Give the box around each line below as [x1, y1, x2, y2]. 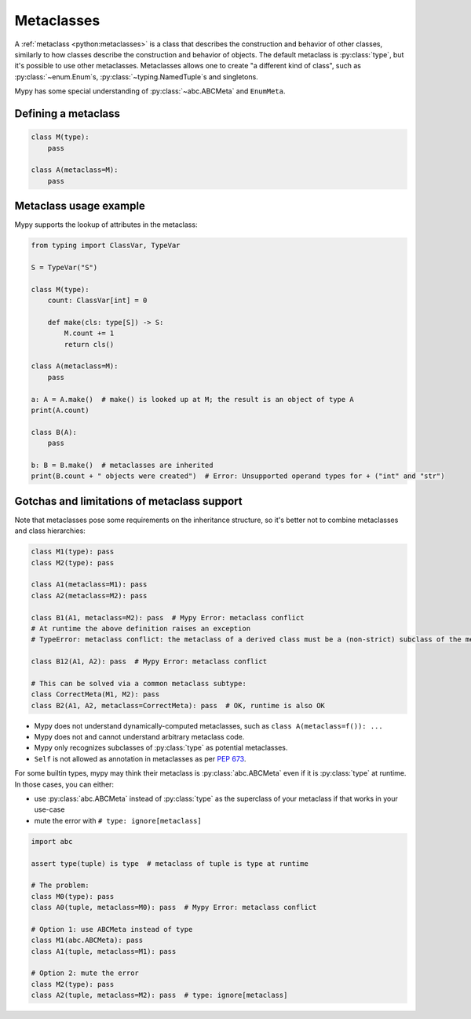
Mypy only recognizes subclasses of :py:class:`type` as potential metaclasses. [34, 743, 288, 753]
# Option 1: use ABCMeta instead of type [31, 925, 193, 933]
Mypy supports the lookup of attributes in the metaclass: [14, 220, 198, 229]
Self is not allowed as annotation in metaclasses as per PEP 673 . [34, 754, 246, 763]
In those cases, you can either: [14, 780, 114, 789]
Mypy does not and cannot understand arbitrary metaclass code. [34, 732, 245, 742]
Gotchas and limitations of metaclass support [14, 495, 243, 508]
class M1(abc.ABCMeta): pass [31, 936, 144, 945]
